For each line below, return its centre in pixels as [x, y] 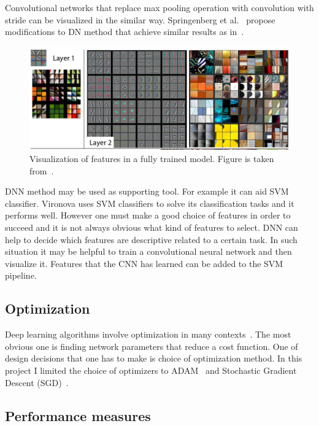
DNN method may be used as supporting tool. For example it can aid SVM [147, 191]
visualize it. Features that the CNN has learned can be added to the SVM [144, 263]
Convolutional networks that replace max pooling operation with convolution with [159, 7]
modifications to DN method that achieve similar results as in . [125, 32]
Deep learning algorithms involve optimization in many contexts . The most [148, 334]
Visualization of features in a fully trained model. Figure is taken [152, 159]
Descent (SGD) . [37, 382]
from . [42, 170]
